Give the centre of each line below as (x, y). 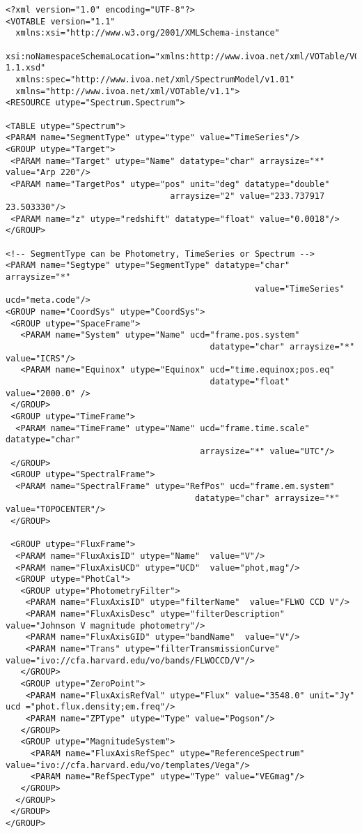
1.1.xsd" (26, 68)
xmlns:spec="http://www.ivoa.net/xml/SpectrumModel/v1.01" (155, 79)
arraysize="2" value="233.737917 (247, 196)
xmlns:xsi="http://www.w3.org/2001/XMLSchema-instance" (148, 33)
